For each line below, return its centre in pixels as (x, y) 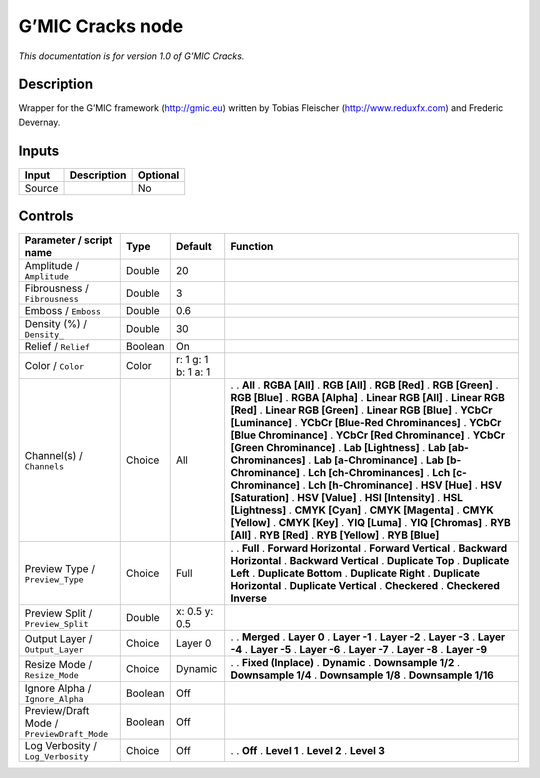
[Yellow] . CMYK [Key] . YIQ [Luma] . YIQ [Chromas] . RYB (371, 523)
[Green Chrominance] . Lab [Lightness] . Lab (338, 448)
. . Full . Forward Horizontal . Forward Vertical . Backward (369, 548)
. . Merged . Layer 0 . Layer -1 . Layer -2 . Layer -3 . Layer (368, 637)
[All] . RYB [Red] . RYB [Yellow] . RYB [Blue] (335, 535)
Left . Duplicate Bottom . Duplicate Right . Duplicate (355, 573)
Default (193, 247)
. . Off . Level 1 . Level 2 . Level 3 (307, 750)
